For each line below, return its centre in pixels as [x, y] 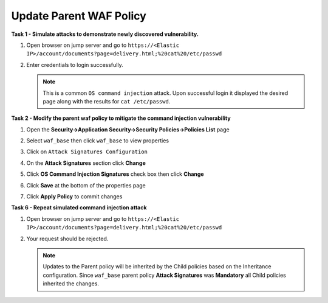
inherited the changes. [71, 284]
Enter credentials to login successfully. [75, 64]
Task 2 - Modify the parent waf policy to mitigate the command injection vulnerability [121, 118]
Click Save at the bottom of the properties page [86, 185]
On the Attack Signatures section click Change [86, 163]
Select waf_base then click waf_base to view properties [98, 141]
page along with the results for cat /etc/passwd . [107, 101]
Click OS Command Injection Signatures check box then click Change [115, 174]
